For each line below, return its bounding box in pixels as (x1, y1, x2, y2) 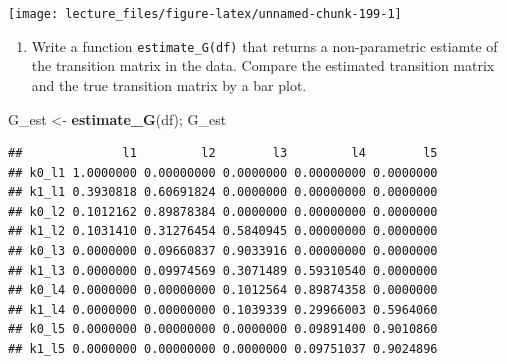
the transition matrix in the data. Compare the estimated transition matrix (31, 55, 495, 76)
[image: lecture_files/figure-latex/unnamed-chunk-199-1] (8, 7, 402, 21)
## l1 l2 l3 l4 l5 (8, 146, 438, 161)
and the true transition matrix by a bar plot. (31, 74, 307, 95)
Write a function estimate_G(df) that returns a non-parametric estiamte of (31, 35, 498, 56)
